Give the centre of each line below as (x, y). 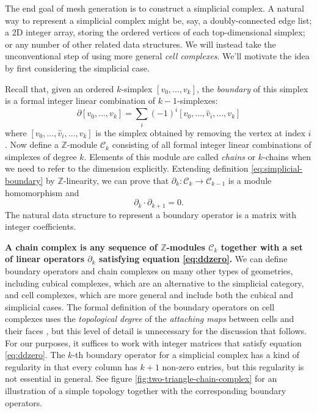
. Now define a (32, 144)
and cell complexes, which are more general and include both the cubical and (149, 295)
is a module (250, 180)
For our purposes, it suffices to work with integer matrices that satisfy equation (153, 342)
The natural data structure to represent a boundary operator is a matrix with (151, 214)
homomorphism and (42, 192)
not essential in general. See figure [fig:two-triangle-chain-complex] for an (141, 378)
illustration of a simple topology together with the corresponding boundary (146, 390)
